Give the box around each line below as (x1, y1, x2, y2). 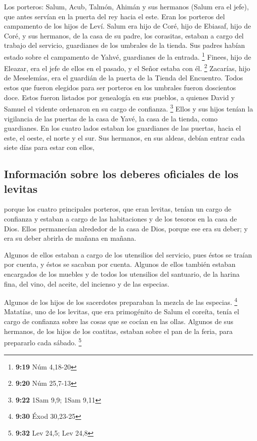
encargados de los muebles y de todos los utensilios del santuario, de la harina (4, 269, 240, 279)
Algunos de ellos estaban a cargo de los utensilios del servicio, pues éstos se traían (4, 249, 252, 259)
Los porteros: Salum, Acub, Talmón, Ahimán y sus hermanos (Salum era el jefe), (4, 1, 249, 11)
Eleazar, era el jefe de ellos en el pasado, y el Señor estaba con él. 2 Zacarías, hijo (4, 62, 250, 73)
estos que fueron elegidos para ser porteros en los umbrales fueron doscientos (4, 82, 236, 93)
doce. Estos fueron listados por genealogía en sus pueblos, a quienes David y (4, 92, 235, 102)
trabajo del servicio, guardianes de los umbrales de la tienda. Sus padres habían (4, 40, 245, 50)
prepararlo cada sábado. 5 (4, 336, 82, 347)
